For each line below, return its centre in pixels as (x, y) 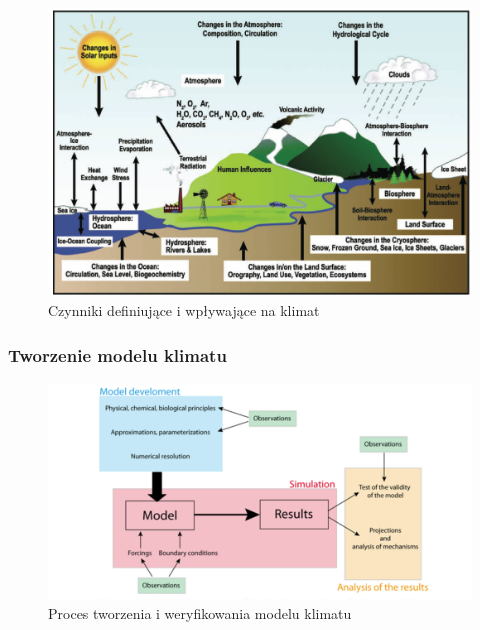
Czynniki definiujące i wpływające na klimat (184, 310)
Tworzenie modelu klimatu (117, 354)
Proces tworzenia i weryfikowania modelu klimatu (200, 612)
